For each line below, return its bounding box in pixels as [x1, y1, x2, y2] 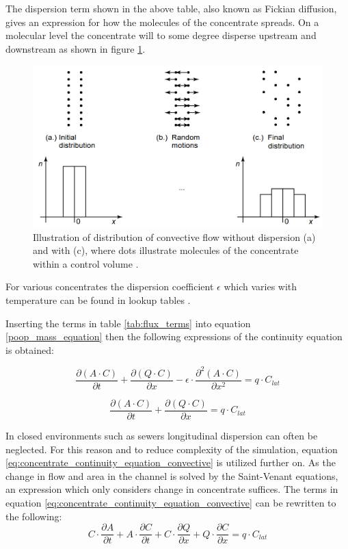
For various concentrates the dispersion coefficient [5, 279, 214, 294]
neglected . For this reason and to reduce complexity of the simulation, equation [5, 442, 338, 456]
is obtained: [5, 342, 54, 357]
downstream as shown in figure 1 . [5, 41, 146, 55]
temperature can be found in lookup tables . [5, 292, 191, 307]
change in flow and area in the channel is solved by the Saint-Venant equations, [5, 468, 338, 483]
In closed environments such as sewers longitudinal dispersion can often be [5, 428, 318, 442]
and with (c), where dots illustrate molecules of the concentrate [33, 243, 299, 257]
